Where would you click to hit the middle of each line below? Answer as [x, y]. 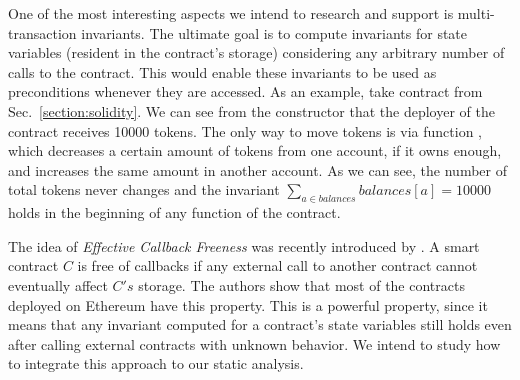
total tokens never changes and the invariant [144, 189]
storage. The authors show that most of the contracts [301, 284]
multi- [476, 13]
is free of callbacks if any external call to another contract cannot [277, 265]
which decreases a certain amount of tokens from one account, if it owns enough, [255, 150]
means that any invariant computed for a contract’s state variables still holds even [260, 324]
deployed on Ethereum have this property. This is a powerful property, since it [248, 304]
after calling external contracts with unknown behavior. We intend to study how [254, 343]
